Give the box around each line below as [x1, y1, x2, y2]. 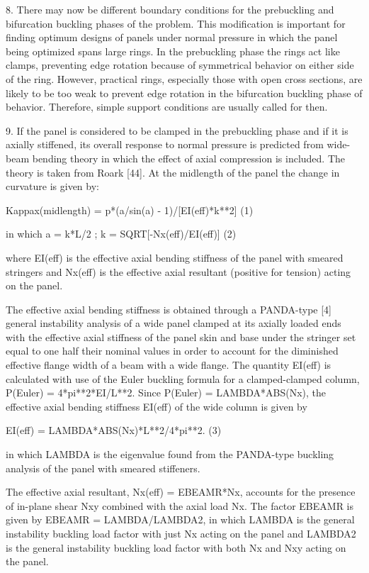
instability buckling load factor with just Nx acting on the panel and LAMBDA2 [6, 526, 356, 540]
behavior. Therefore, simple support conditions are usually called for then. [6, 99, 328, 114]
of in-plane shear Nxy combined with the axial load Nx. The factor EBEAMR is [6, 498, 354, 513]
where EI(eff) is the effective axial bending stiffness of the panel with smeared [6, 250, 344, 265]
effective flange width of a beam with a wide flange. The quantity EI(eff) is [6, 357, 331, 372]
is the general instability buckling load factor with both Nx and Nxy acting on [6, 540, 346, 555]
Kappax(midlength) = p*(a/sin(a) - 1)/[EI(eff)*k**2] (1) [6, 202, 254, 217]
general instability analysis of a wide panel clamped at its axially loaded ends [6, 316, 341, 330]
